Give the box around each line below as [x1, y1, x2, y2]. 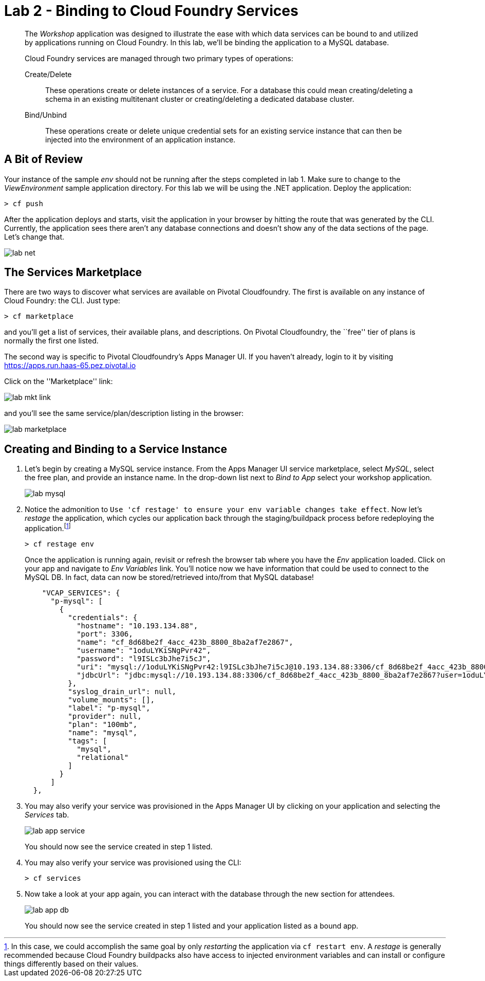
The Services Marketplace [4, 266, 142, 279]
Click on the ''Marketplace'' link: [4, 377, 113, 386]
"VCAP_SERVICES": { [42, 588, 120, 597]
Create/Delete [25, 69, 72, 79]
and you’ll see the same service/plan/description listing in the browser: [4, 409, 244, 418]
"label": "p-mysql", [68, 703, 151, 712]
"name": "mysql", [68, 728, 138, 737]
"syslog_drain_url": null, [68, 687, 177, 696]
